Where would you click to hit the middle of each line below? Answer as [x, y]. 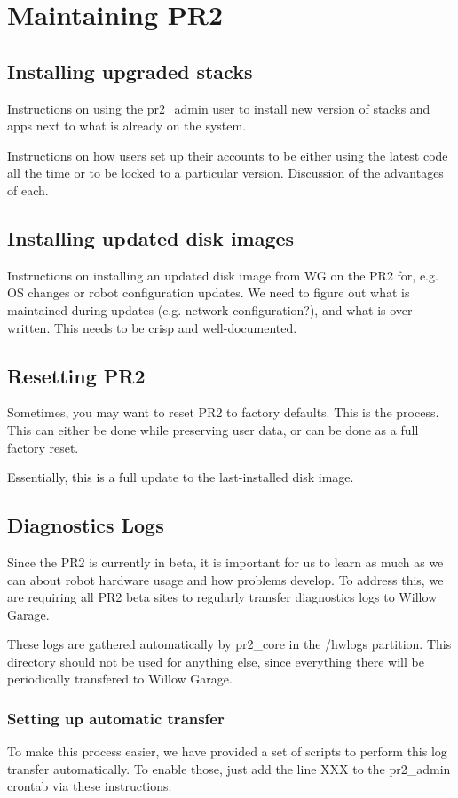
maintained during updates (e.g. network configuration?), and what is [197, 309]
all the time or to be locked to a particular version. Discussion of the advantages [225, 173]
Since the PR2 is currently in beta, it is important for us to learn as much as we [225, 561]
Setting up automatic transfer [116, 718]
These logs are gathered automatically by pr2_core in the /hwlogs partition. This [229, 644]
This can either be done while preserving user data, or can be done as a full [213, 429]
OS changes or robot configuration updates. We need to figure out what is [209, 292]
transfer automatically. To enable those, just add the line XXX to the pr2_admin [229, 768]
